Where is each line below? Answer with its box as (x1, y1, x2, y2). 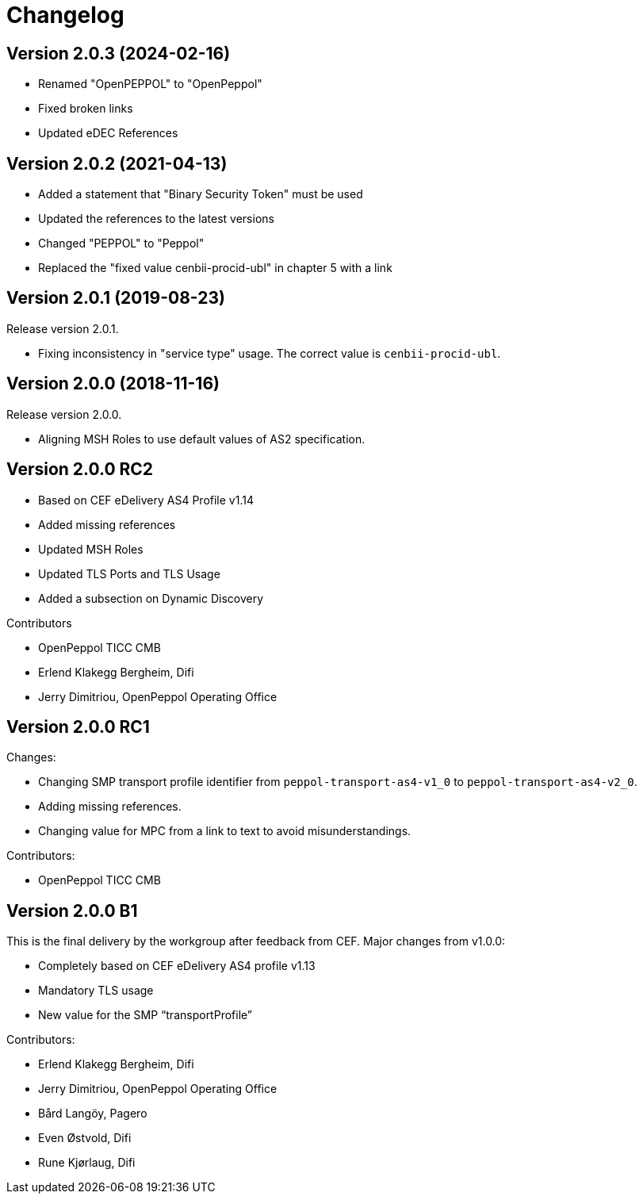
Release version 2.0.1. (6, 321, 119, 335)
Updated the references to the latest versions (38, 212, 274, 226)
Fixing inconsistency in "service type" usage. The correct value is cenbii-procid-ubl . (38, 346, 501, 360)
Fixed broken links (38, 102, 133, 116)
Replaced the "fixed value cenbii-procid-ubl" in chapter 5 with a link (38, 261, 392, 275)
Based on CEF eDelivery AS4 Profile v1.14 (38, 493, 254, 507)
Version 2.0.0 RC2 (6, 459, 154, 480)
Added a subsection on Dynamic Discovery (38, 591, 264, 605)
